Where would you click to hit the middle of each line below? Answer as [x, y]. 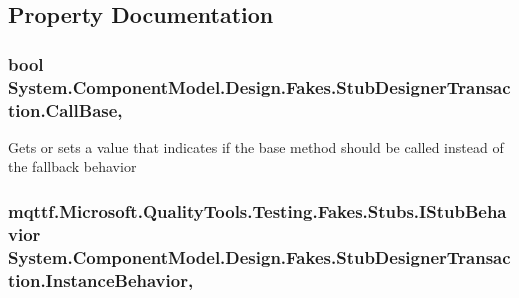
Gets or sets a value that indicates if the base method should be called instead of [256, 146]
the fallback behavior [72, 166]
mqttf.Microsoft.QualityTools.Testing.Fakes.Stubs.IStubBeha [257, 210]
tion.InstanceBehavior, [101, 279]
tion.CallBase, [65, 109]
